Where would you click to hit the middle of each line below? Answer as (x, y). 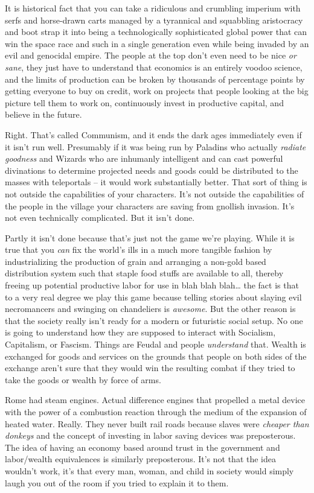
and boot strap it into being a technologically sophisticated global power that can (156, 32)
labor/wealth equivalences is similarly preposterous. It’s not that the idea (141, 459)
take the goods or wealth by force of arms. (83, 379)
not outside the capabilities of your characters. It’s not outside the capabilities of (155, 193)
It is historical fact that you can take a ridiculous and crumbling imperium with (153, 8)
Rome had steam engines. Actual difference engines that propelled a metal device (155, 400)
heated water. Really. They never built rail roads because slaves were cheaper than (157, 423)
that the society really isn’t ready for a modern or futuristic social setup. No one (154, 320)
